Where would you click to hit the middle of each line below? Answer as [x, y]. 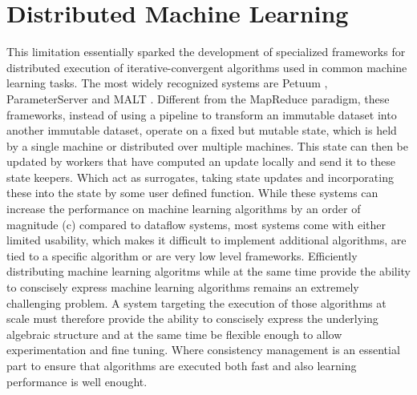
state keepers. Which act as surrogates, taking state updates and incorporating [200, 177]
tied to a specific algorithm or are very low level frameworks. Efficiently [182, 255]
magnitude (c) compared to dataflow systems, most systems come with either [196, 224]
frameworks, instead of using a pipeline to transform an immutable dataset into [202, 114]
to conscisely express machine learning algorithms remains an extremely [183, 287]
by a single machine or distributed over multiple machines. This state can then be [207, 145]
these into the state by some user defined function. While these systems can [192, 193]
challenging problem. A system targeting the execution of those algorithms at [196, 302]
